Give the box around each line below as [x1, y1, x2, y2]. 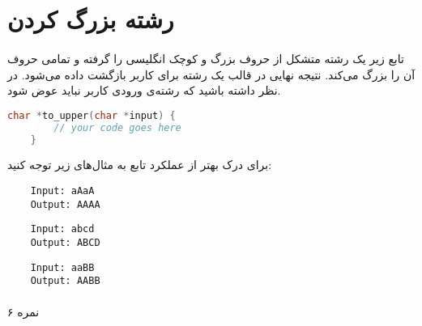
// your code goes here [53, 121, 181, 133]
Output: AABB [30, 275, 100, 287]
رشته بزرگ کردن [7, 2, 174, 36]
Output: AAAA [30, 198, 100, 210]
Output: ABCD [30, 236, 100, 248]
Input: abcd [30, 223, 95, 235]
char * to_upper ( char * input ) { [7, 109, 176, 121]
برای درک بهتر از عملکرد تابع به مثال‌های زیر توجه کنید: [7, 156, 272, 173]
